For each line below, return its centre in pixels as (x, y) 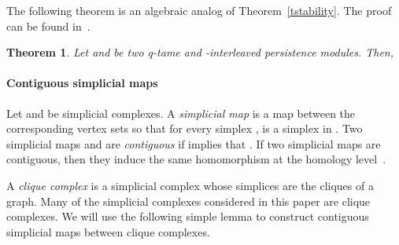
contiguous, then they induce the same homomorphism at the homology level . (196, 159)
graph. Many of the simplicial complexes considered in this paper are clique (188, 201)
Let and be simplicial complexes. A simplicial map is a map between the (181, 113)
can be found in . (48, 26)
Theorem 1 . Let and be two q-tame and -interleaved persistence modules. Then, (200, 52)
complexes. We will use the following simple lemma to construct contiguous (188, 216)
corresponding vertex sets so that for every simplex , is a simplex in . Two (185, 128)
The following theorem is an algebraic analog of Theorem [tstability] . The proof (199, 10)
